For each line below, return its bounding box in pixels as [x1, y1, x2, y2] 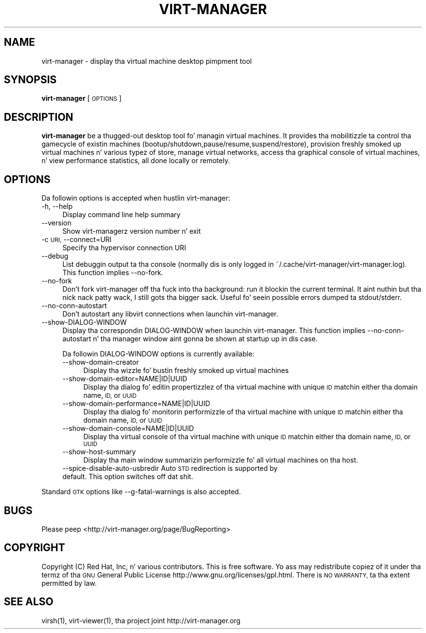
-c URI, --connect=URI [41, 235, 112, 244]
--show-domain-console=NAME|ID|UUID [62, 424, 194, 433]
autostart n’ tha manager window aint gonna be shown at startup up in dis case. [62, 335, 318, 343]
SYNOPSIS [4, 74, 57, 86]
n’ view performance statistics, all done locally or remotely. [41, 156, 230, 165]
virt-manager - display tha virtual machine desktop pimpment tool [41, 56, 252, 65]
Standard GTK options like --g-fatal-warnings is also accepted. [41, 487, 241, 496]
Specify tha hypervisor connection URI [62, 243, 186, 252]
